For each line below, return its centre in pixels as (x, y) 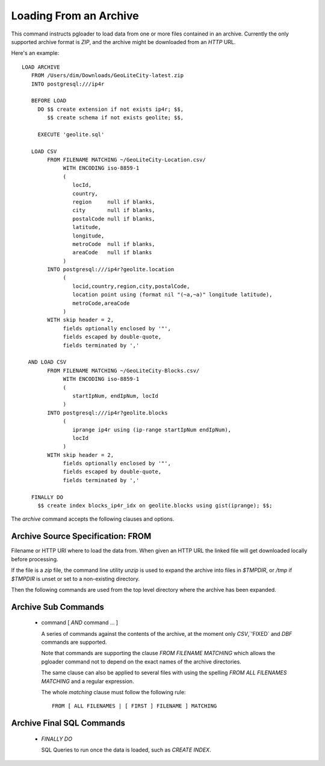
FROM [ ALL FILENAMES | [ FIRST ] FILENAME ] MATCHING (135, 706)
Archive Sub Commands (58, 607)
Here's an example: (35, 53)
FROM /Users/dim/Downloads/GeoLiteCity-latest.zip (107, 76)
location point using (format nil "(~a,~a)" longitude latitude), (172, 295)
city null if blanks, (114, 210)
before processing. (35, 559)
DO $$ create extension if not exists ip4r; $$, (110, 109)
